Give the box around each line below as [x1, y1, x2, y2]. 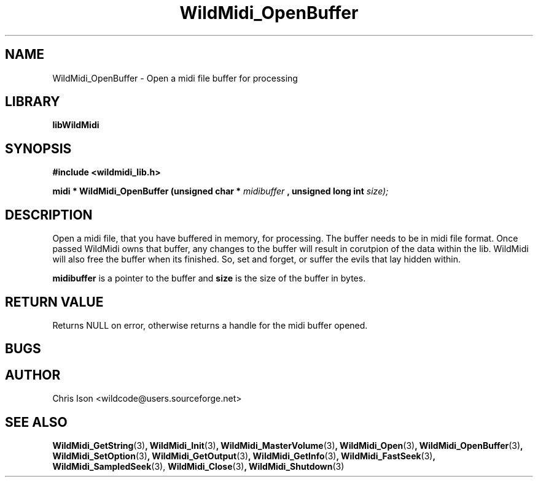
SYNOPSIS [5, 140, 72, 156]
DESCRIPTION [5, 207, 93, 223]
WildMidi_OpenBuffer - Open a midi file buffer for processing [52, 72, 298, 83]
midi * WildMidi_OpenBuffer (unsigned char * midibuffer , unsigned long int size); [52, 186, 389, 197]
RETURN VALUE [5, 294, 104, 310]
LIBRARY [5, 94, 60, 110]
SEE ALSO [5, 414, 68, 430]
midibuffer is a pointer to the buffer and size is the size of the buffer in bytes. [52, 273, 366, 284]
